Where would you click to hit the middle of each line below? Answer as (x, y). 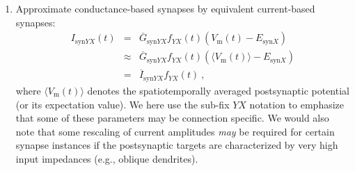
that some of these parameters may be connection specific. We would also (172, 118)
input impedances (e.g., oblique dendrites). (107, 158)
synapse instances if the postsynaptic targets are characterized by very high (177, 145)
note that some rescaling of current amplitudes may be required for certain (175, 131)
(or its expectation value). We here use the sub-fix (123, 104)
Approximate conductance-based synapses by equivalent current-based (165, 8)
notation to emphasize (297, 104)
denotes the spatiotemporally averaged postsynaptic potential (218, 90)
